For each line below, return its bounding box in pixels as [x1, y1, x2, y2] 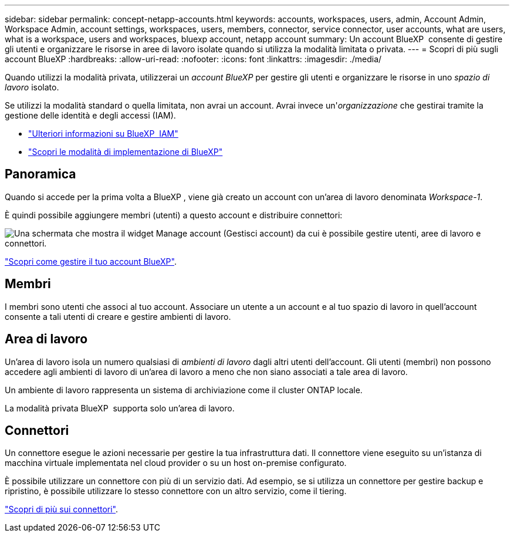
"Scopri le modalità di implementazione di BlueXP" [28, 147, 223, 157]
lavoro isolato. [5, 82, 59, 92]
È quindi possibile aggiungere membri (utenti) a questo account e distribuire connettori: [5, 210, 343, 220]
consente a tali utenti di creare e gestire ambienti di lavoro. [5, 311, 231, 322]
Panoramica [5, 167, 76, 182]
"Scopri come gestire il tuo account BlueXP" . [5, 256, 177, 266]
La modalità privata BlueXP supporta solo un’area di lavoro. [5, 403, 235, 413]
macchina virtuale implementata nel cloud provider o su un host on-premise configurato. [5, 458, 347, 468]
